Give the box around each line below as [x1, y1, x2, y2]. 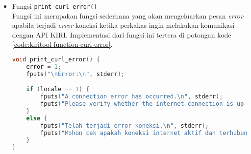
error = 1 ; [26, 63, 62, 70]
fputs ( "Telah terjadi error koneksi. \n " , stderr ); [40, 122, 209, 129]
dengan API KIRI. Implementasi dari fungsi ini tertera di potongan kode [12, 29, 231, 39]
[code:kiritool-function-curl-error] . [12, 39, 113, 49]
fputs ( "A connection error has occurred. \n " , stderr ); [40, 93, 223, 100]
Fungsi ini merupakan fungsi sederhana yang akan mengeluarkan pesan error [12, 10, 243, 20]
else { [26, 115, 48, 122]
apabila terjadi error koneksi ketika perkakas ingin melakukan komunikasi [12, 20, 235, 30]
